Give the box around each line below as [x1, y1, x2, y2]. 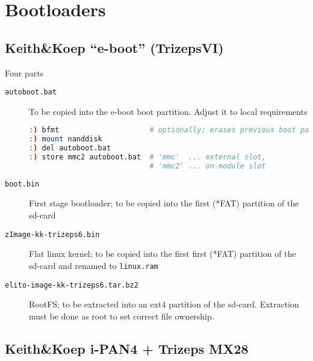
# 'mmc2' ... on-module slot [149, 161, 266, 170]
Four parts [5, 66, 44, 79]
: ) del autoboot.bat [29, 144, 111, 153]
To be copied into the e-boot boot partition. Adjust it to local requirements [29, 105, 308, 117]
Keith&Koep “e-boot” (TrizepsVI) [5, 38, 224, 57]
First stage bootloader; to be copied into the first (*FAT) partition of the [29, 197, 299, 209]
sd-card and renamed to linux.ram [29, 259, 158, 271]
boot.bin [5, 179, 40, 188]
